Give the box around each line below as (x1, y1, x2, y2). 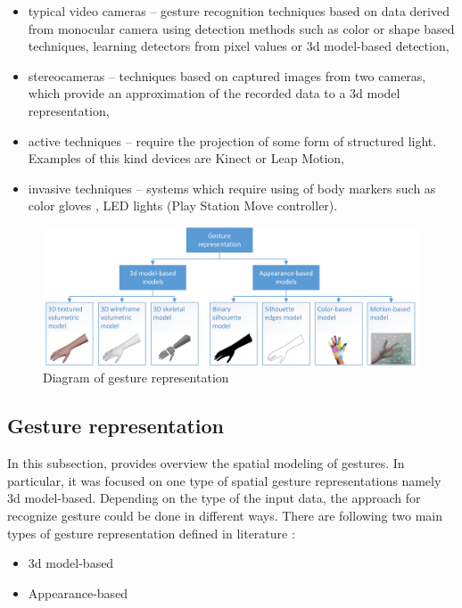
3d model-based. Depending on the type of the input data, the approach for (7, 489, 421, 507)
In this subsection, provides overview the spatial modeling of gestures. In (7, 454, 405, 472)
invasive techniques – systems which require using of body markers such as (28, 178, 436, 197)
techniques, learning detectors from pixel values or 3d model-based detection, (28, 37, 450, 55)
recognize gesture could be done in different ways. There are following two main (7, 505, 442, 524)
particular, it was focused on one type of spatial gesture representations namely (7, 471, 441, 489)
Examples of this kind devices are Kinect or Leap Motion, (28, 149, 344, 168)
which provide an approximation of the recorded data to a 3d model (28, 84, 400, 103)
